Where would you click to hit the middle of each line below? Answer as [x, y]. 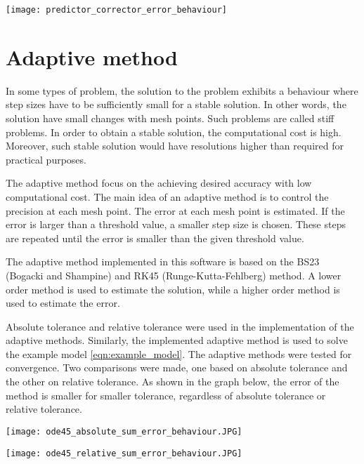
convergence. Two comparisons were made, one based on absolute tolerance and [177, 367]
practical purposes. [46, 159]
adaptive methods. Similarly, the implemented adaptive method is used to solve [177, 340]
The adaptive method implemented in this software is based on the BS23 [163, 261]
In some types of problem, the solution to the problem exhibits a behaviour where [182, 90]
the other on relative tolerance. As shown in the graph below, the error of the [173, 382]
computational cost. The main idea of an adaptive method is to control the [167, 196]
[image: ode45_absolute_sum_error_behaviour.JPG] [124, 431]
